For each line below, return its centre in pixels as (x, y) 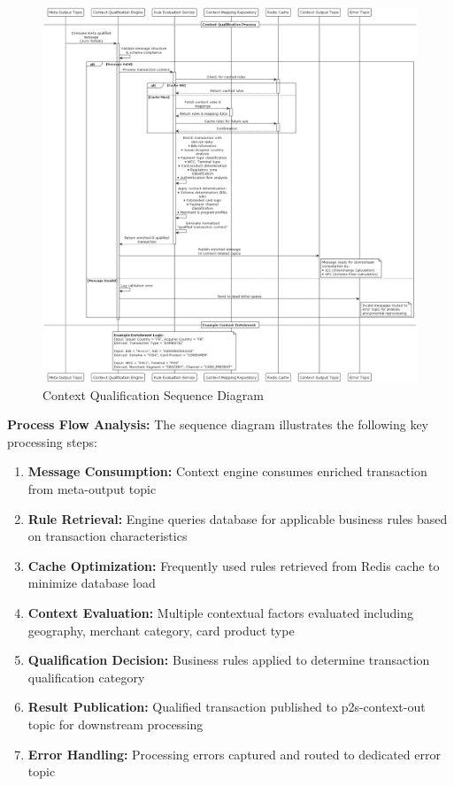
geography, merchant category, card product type (161, 630)
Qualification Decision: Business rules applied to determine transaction (229, 660)
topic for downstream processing (115, 724)
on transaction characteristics (108, 536)
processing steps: (52, 441)
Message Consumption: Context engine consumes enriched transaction (227, 471)
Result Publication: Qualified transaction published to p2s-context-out (227, 707)
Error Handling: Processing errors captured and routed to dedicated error (234, 754)
